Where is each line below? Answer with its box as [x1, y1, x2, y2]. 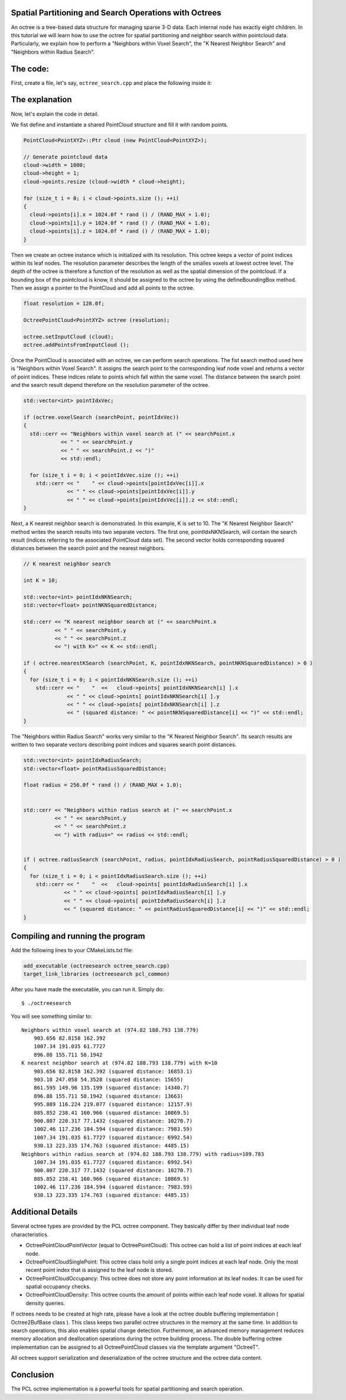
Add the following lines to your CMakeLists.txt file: [11, 947, 133, 954]
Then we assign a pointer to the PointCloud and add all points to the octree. [11, 284, 195, 292]
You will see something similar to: [11, 1013, 93, 1020]
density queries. [25, 1300, 65, 1307]
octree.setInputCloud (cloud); [23, 333, 115, 340]
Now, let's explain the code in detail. [11, 110, 99, 118]
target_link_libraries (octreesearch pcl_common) [23, 971, 170, 978]
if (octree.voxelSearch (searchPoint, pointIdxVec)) [23, 414, 179, 421]
